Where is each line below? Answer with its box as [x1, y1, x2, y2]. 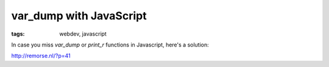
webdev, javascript [59, 30, 107, 37]
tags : [11, 30, 25, 37]
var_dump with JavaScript [11, 9, 147, 22]
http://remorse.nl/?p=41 [11, 52, 71, 60]
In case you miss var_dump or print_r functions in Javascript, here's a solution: [11, 41, 210, 48]
